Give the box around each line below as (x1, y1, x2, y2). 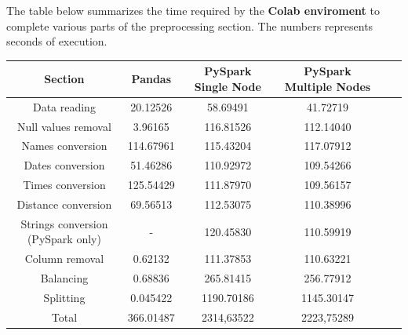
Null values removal (16, 118, 111, 134)
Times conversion (23, 177, 106, 193)
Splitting (43, 289, 86, 305)
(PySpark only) (27, 231, 101, 247)
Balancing (40, 270, 89, 286)
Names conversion (21, 137, 107, 154)
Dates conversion (24, 157, 105, 173)
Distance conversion (16, 195, 112, 212)
